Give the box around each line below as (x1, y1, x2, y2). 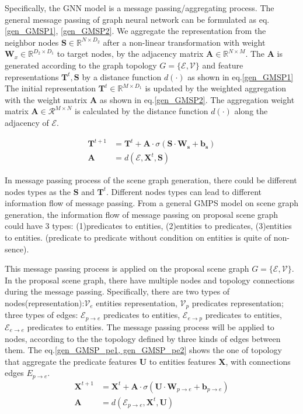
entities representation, (96, 297, 177, 309)
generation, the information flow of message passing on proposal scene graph (5, 208, 278, 220)
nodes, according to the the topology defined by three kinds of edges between (5, 332, 281, 344)
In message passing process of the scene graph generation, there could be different (5, 174, 297, 186)
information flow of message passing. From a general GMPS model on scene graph (5, 197, 299, 209)
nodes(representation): (5, 297, 85, 309)
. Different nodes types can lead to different (106, 185, 262, 197)
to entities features (149, 355, 216, 367)
